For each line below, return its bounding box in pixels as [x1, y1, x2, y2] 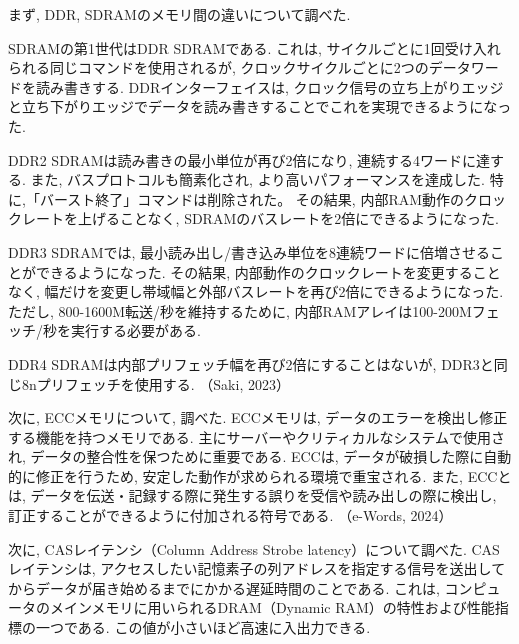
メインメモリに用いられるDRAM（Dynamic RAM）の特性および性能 [49, 597, 495, 618]
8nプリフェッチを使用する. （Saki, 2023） [21, 373, 290, 394]
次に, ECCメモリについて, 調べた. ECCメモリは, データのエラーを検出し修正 [8, 407, 508, 428]
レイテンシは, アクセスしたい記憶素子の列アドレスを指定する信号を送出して [8, 558, 506, 579]
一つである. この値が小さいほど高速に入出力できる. [35, 617, 371, 638]
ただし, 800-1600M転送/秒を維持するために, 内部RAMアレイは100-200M [8, 300, 472, 321]
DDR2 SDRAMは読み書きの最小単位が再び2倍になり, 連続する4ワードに [8, 149, 477, 170]
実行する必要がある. [70, 320, 201, 341]
